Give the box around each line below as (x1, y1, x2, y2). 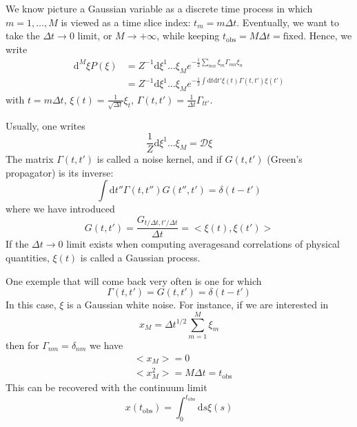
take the (6, 28, 40, 43)
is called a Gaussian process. (80, 250, 201, 265)
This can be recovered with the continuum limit (6, 380, 207, 395)
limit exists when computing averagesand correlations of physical (66, 237, 340, 251)
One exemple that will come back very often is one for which (6, 273, 262, 288)
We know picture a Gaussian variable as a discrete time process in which (6, 1, 313, 15)
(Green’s (267, 152, 303, 166)
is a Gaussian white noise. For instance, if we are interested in (67, 297, 329, 312)
